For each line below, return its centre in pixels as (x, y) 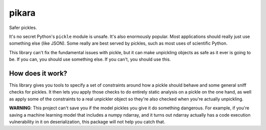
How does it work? (38, 73)
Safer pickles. (23, 28)
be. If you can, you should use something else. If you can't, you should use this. (90, 60)
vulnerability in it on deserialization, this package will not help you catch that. (87, 122)
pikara (22, 13)
